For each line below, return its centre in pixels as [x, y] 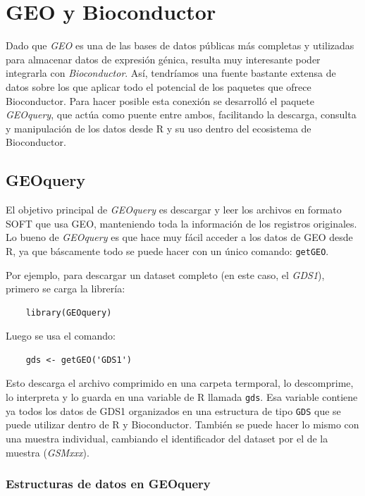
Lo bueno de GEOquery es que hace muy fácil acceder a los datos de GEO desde [179, 237]
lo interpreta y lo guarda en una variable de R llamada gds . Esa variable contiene [182, 397]
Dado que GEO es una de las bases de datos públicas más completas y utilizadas [180, 45]
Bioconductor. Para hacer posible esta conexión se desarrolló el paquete [160, 100]
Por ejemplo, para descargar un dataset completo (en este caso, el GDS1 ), [165, 274]
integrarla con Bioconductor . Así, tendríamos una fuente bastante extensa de [171, 73]
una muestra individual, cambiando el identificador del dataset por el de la [167, 438]
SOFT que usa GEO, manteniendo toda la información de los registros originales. [181, 223]
